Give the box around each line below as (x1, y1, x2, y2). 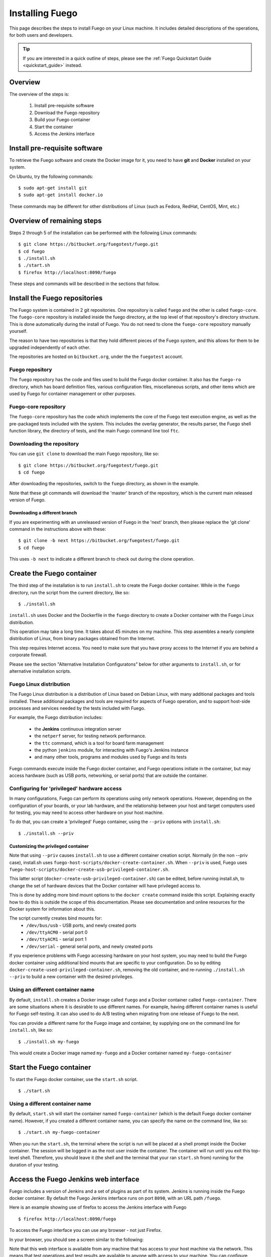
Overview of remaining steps (9, 216, 102, 225)
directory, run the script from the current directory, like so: (9, 589, 130, 595)
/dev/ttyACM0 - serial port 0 (26, 929, 88, 935)
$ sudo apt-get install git (18, 185, 87, 191)
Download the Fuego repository (34, 110, 100, 116)
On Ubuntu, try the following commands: (9, 173, 93, 179)
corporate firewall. (9, 652, 48, 658)
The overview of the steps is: (9, 91, 70, 98)
